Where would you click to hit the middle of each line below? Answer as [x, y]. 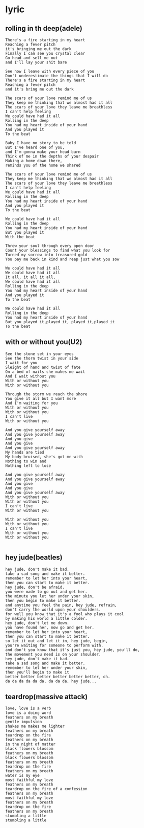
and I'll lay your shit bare [36, 62]
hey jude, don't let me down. [37, 623]
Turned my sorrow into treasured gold [46, 255]
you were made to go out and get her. [46, 592]
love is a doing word [28, 713]
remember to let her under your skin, [46, 668]
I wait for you [21, 363]
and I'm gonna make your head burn [43, 152]
